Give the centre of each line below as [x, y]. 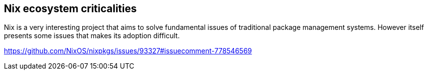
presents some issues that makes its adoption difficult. [92, 36]
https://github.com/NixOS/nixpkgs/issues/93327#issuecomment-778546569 [128, 51]
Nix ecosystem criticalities [70, 9]
